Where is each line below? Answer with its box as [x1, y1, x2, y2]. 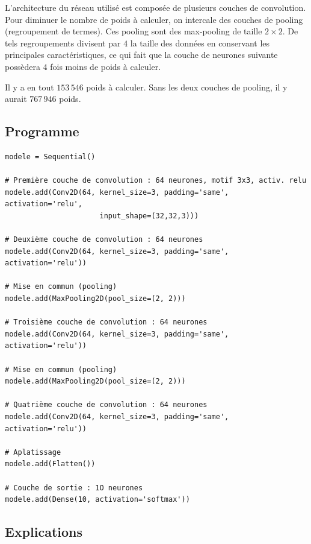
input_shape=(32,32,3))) [99, 211, 199, 220]
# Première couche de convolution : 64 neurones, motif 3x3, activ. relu [5, 176, 307, 185]
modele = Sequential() [5, 152, 96, 161]
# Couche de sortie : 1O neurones [5, 483, 143, 492]
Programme [5, 122, 79, 141]
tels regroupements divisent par [5, 36, 121, 49]
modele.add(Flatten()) [5, 460, 96, 469]
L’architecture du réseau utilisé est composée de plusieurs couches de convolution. [5, 1, 306, 13]
